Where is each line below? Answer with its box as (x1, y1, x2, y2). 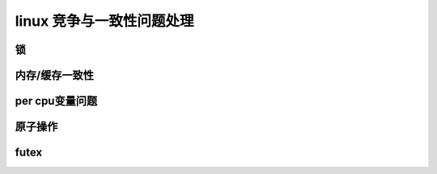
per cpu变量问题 (15, 94, 97, 108)
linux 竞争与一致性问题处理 (15, 12, 194, 30)
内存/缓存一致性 (15, 68, 95, 82)
